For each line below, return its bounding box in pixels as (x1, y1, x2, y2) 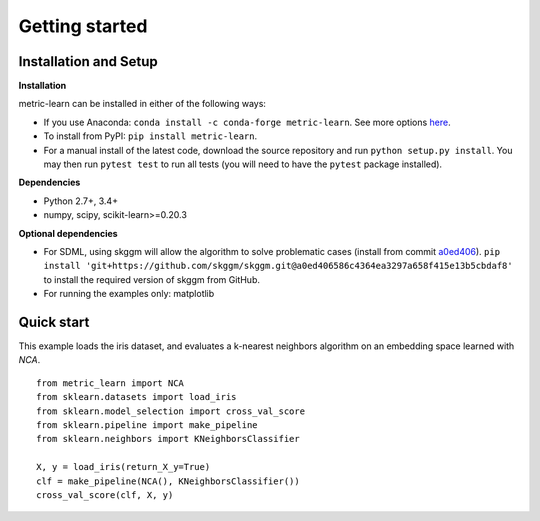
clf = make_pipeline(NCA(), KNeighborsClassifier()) (36, 475, 300, 487)
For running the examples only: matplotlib (43, 288, 215, 300)
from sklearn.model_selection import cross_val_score (36, 405, 305, 417)
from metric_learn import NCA (36, 377, 185, 389)
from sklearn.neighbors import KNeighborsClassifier (36, 433, 300, 445)
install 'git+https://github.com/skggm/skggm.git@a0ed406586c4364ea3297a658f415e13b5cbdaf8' (43, 260, 514, 272)
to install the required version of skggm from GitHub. (43, 273, 260, 285)
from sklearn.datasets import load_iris (36, 391, 237, 403)
